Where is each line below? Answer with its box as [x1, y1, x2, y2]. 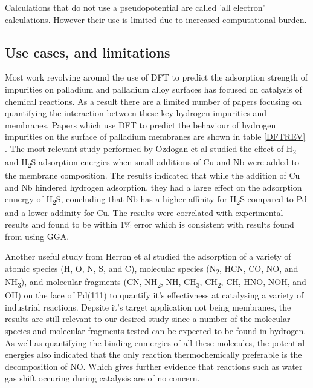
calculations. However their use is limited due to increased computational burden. [5, 13, 307, 25]
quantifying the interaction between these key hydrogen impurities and [5, 107, 267, 119]
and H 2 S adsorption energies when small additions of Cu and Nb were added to [5, 156, 299, 169]
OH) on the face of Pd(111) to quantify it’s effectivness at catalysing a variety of [5, 289, 304, 301]
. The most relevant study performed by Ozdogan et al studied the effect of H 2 [5, 142, 297, 156]
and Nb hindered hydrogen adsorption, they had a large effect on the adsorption [5, 180, 302, 193]
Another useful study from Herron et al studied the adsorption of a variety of [5, 250, 291, 263]
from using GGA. [5, 229, 69, 242]
